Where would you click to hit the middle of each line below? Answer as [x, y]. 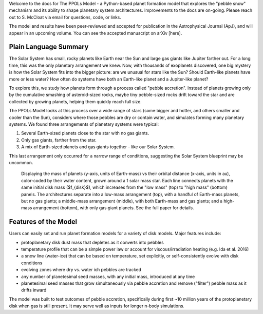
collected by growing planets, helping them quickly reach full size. [75, 101]
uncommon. [21, 162]
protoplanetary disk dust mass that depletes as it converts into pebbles [93, 242]
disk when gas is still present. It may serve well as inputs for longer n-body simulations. [97, 306]
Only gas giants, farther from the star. [59, 140]
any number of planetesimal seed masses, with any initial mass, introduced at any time [108, 276]
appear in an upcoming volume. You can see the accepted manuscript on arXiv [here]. [95, 33]
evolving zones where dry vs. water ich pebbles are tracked [81, 270]
